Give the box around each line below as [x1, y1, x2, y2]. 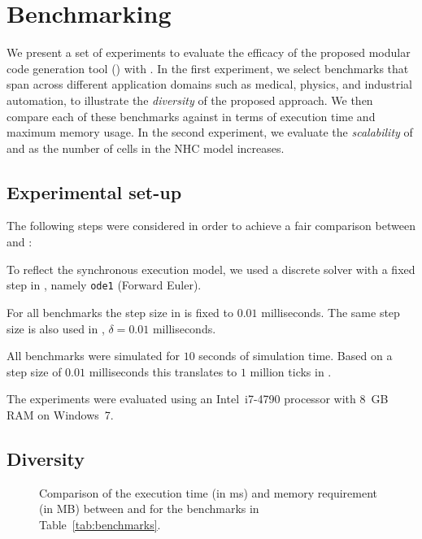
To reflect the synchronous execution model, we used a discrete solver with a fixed [7, 260, 415, 277]
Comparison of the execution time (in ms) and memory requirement [39, 484, 378, 501]
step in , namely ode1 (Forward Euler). [7, 276, 202, 293]
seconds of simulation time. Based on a [198, 347, 393, 364]
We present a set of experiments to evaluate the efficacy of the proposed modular [7, 44, 411, 61]
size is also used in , [7, 319, 105, 337]
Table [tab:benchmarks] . [39, 515, 161, 532]
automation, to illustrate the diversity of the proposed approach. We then [7, 91, 373, 108]
